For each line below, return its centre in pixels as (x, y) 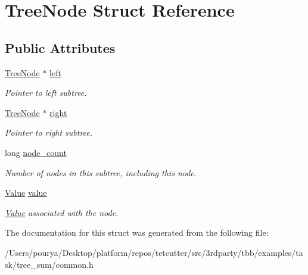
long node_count (36, 152)
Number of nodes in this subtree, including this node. (101, 172)
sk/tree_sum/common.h (49, 264)
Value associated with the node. (62, 212)
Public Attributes (60, 47)
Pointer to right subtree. (49, 132)
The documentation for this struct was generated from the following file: (137, 232)
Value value (26, 193)
